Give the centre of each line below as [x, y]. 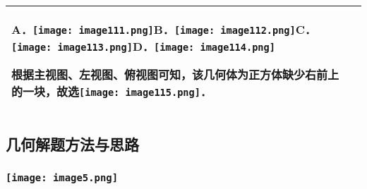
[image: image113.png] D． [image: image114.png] [143, 46]
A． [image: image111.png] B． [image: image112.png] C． [164, 29]
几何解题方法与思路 [72, 144]
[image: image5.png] [62, 177]
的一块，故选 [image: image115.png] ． [112, 91]
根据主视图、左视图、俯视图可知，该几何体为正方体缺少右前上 [175, 74]
